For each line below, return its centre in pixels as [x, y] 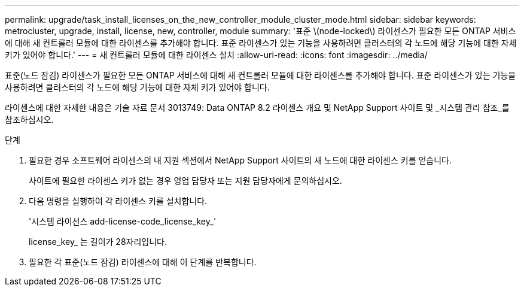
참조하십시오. [29, 119]
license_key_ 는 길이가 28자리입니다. [98, 242]
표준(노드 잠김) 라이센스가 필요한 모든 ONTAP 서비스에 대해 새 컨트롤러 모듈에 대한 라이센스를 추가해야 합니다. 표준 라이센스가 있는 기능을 [261, 75]
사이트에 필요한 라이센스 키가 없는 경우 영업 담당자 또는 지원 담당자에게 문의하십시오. [185, 181]
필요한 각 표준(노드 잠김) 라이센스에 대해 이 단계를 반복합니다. [143, 262]
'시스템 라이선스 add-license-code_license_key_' [123, 221]
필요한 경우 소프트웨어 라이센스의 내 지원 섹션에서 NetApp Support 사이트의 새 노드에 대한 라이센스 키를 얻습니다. [240, 160]
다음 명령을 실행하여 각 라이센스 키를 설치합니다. [118, 201]
